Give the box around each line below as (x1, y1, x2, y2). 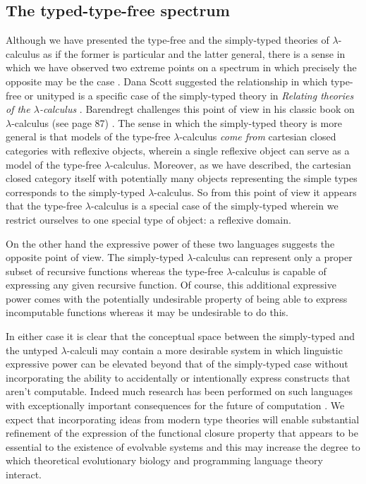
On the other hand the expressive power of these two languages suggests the (6, 236, 335, 250)
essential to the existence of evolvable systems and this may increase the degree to (6, 439, 360, 454)
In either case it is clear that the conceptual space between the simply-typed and (6, 329, 355, 344)
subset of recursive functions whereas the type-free (6, 263, 224, 278)
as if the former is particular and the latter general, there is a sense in (42, 46, 346, 61)
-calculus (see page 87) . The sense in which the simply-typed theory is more (11, 115, 342, 130)
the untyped (6, 342, 58, 357)
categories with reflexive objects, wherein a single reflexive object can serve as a (6, 143, 350, 157)
